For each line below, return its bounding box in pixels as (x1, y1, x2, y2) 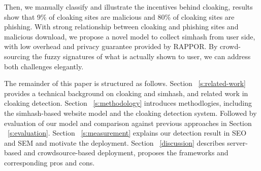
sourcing (4, 51, 30, 61)
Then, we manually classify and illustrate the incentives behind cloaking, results (4, 2, 253, 12)
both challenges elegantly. (4, 61, 84, 71)
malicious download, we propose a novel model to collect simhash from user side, (4, 31, 255, 41)
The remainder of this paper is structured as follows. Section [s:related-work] (4, 78, 246, 89)
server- (227, 137, 248, 148)
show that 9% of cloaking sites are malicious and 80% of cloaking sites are (4, 11, 235, 22)
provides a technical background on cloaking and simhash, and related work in (4, 88, 248, 98)
